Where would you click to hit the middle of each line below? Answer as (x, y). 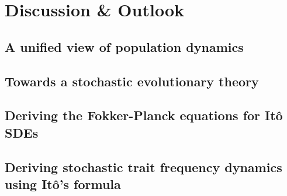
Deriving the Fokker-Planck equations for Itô (144, 115)
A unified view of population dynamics (124, 46)
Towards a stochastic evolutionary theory (132, 81)
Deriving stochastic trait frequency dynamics (143, 167)
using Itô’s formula (63, 183)
